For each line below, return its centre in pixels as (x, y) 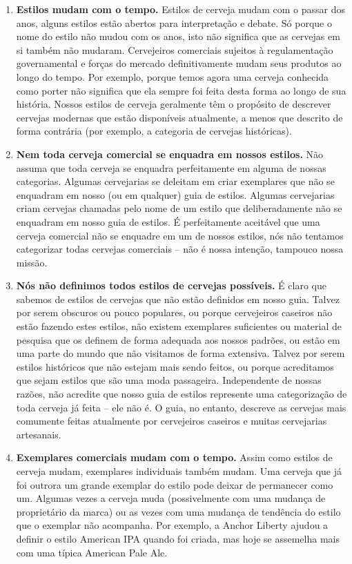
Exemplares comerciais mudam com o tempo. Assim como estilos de (174, 457)
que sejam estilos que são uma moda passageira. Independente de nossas (169, 380)
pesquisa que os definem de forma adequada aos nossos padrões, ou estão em (178, 339)
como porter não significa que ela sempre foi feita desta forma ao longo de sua (181, 90)
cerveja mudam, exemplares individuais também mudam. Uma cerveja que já (179, 471)
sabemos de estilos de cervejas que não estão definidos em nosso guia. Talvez (178, 299)
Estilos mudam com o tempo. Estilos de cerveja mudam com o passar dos (180, 9)
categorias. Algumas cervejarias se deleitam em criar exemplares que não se (175, 181)
